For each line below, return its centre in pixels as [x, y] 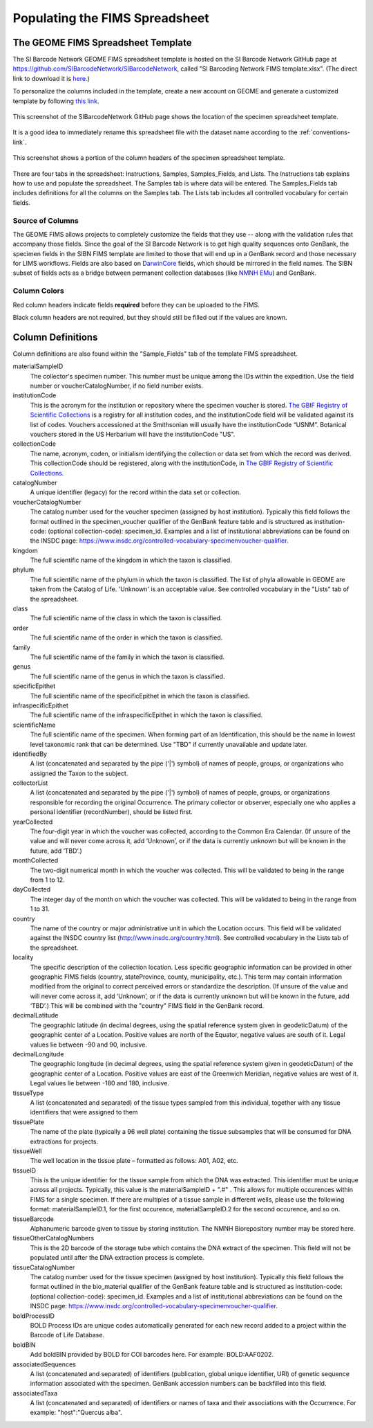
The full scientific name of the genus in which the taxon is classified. [127, 676]
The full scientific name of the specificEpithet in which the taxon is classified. [140, 696]
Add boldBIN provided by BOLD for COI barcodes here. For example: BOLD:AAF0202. [152, 1355]
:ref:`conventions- [324, 132]
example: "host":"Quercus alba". [76, 1413]
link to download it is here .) [51, 78]
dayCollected [32, 889]
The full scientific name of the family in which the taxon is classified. [127, 657]
